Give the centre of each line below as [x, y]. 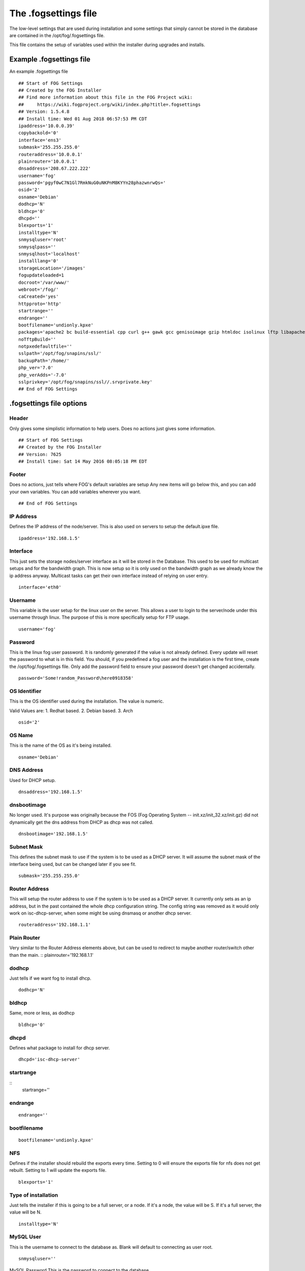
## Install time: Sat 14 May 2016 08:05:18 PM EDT [83, 462]
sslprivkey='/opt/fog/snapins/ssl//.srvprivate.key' [85, 382]
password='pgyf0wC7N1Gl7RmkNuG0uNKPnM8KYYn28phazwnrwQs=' [92, 183]
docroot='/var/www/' [44, 282]
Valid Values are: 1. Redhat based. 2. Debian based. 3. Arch [71, 710]
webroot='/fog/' [39, 289]
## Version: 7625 [40, 454]
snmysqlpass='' [37, 247]
